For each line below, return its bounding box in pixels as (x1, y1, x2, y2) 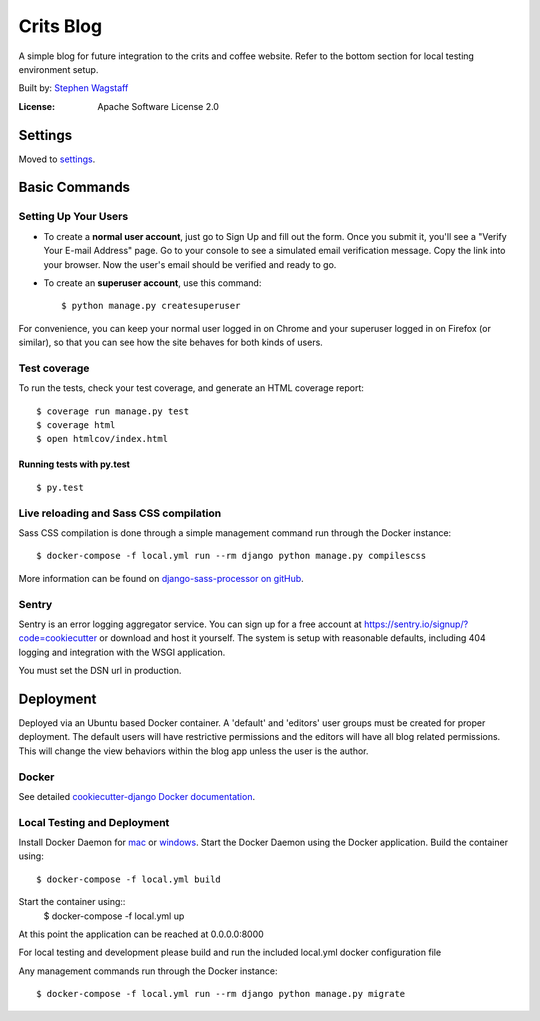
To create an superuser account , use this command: (43, 276, 262, 289)
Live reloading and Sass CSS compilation (18, 506, 222, 520)
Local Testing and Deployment (18, 815, 170, 829)
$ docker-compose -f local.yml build (36, 873, 222, 885)
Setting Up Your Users (18, 210, 129, 224)
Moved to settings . (18, 153, 96, 165)
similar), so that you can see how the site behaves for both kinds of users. (18, 336, 324, 349)
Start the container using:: (18, 896, 126, 908)
